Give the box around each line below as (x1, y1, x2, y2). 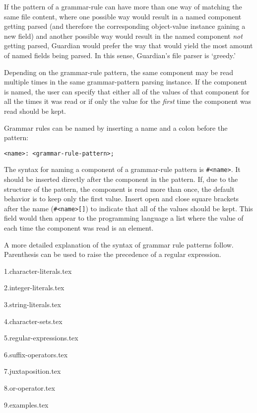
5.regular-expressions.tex (4, 332, 78, 343)
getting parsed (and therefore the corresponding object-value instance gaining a (4, 21, 246, 31)
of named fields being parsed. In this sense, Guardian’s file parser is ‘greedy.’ (4, 50, 236, 60)
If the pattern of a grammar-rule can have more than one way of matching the (4, 1, 242, 11)
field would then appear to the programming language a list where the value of (4, 213, 244, 223)
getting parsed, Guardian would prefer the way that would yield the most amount (4, 40, 253, 51)
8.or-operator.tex (4, 383, 55, 393)
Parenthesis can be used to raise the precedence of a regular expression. (4, 249, 221, 259)
